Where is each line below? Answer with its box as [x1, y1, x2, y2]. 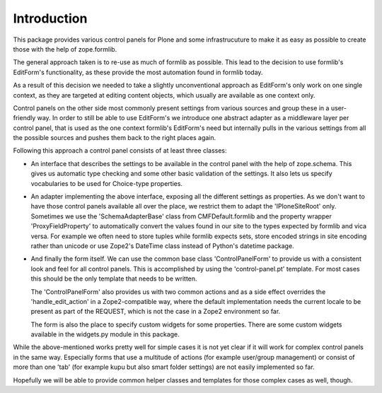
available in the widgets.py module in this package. [30, 330, 180, 339]
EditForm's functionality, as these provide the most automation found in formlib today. [13, 68, 263, 76]
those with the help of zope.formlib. [13, 45, 117, 53]
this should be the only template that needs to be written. [30, 274, 197, 283]
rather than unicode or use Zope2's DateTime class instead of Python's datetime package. [30, 241, 294, 250]
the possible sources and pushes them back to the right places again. [13, 134, 216, 142]
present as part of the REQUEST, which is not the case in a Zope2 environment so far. [30, 307, 281, 316]
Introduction [13, 11, 88, 26]
